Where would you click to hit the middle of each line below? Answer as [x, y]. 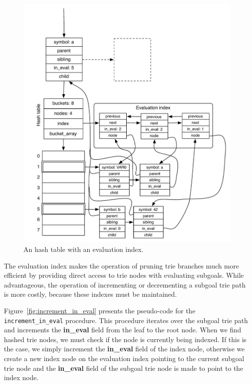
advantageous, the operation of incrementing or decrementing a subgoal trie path [125, 284]
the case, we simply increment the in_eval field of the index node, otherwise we [124, 349]
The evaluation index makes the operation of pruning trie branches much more [122, 265]
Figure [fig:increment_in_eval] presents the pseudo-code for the [100, 311]
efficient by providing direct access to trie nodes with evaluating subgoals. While [124, 275]
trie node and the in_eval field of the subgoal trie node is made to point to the [124, 368]
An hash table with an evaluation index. [84, 249]
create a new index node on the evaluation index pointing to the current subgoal [124, 358]
